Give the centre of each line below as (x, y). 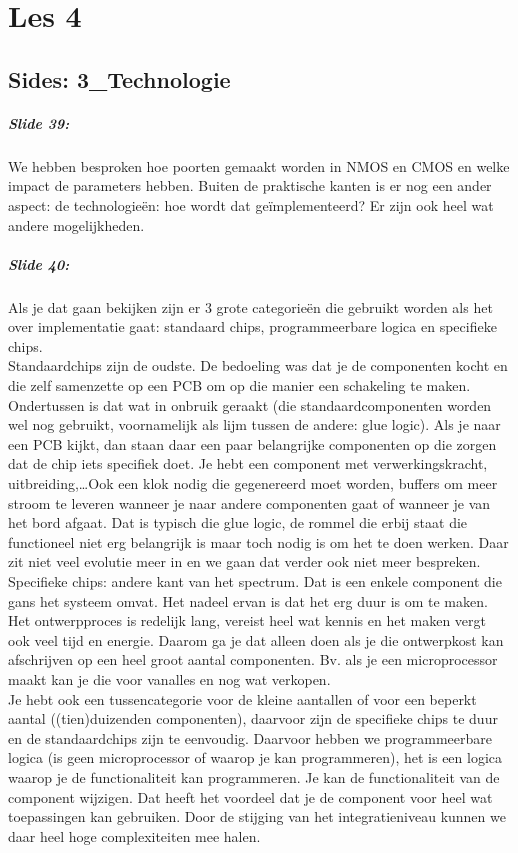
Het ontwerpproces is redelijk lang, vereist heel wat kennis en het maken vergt (247, 620)
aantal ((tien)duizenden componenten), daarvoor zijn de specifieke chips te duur (253, 718)
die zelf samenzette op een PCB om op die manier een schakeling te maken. (239, 385)
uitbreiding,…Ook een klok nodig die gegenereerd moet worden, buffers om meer (253, 483)
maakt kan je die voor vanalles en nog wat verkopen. (169, 678)
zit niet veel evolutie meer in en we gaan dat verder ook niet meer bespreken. (244, 561)
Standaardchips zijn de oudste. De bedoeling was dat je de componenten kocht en (258, 365)
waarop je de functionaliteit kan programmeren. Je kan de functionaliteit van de (254, 776)
